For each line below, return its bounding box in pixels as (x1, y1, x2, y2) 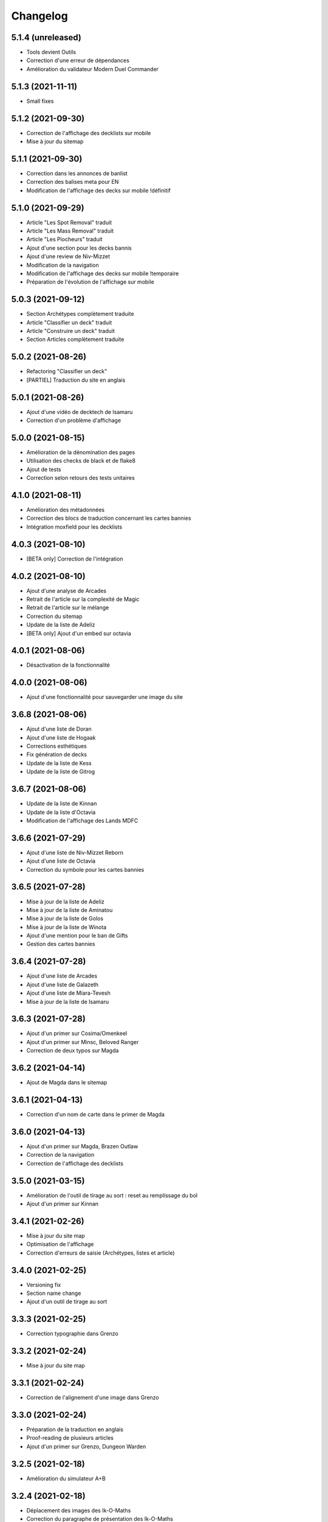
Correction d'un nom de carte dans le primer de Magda (26, 1111, 165, 1118)
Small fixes (26, 97, 54, 105)
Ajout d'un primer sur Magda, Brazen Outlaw (26, 1142, 138, 1150)
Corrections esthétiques (26, 743, 87, 750)
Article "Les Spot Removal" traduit (26, 219, 112, 226)
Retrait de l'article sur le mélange (26, 604, 109, 611)
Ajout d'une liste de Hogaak (26, 734, 96, 741)
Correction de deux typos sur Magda (26, 1047, 119, 1054)
